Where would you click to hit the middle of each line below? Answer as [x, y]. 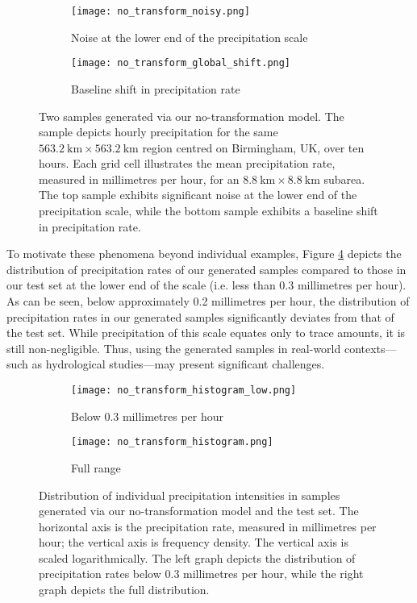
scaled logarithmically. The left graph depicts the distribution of [197, 557]
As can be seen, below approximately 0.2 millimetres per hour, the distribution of [208, 301]
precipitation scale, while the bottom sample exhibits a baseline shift [208, 211]
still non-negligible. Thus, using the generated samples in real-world [174, 348]
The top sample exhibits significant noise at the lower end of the [198, 195]
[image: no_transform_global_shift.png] [181, 63]
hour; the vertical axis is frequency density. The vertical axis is [194, 542]
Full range [96, 467]
